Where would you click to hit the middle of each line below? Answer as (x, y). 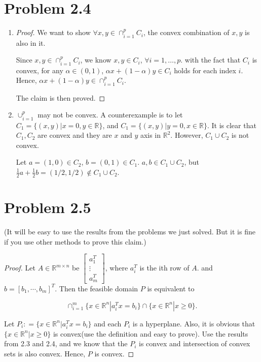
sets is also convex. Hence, (45, 353)
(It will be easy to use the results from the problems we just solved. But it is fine (130, 231)
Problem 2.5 (48, 207)
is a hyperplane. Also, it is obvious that (194, 323)
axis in (151, 135)
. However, (187, 135)
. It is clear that (232, 125)
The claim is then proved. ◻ (61, 97)
